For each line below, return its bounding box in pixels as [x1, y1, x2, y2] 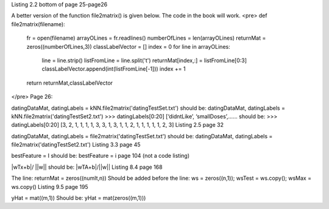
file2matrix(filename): [11, 20, 65, 27]
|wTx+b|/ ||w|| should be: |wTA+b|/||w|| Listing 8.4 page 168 [11, 163, 163, 171]
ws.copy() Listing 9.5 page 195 [11, 183, 88, 190]
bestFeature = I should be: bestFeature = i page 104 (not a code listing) [11, 152, 190, 160]
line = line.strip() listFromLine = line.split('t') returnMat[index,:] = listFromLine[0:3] [41, 57, 247, 64]
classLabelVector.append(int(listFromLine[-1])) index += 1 [41, 65, 186, 73]
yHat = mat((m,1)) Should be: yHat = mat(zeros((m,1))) [11, 194, 146, 202]
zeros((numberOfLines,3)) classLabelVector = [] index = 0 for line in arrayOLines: [26, 43, 231, 50]
